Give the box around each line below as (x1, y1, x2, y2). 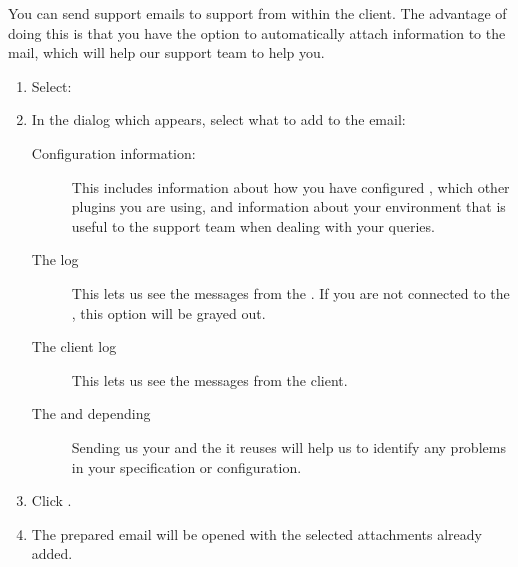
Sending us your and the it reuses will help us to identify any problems (71, 436, 506, 457)
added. (31, 543, 73, 564)
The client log (31, 336, 117, 357)
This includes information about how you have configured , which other (71, 176, 510, 197)
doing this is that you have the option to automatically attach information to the (8, 22, 506, 43)
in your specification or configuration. (71, 456, 302, 477)
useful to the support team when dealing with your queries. (71, 215, 435, 236)
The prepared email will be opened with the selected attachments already (31, 523, 482, 544)
